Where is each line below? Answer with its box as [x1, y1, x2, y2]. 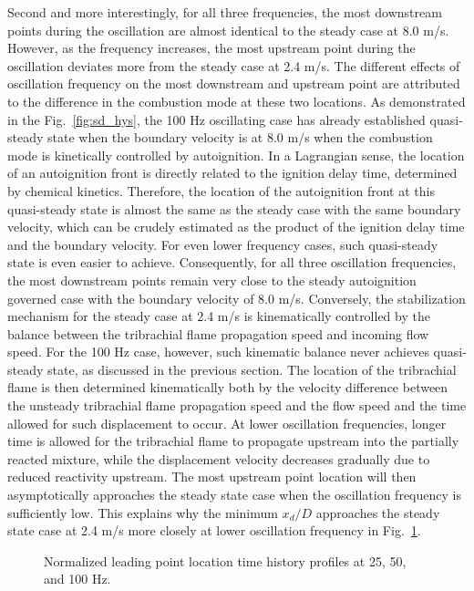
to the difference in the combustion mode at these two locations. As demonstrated [7, 91, 466, 110]
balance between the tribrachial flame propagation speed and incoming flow [7, 324, 429, 343]
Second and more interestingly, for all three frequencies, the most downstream [7, 3, 442, 21]
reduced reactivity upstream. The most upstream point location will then [7, 467, 417, 486]
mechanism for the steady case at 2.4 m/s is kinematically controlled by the [7, 306, 430, 326]
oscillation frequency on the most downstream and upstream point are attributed [7, 74, 460, 93]
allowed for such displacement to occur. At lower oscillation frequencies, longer [7, 413, 447, 432]
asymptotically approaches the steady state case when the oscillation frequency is [7, 485, 461, 504]
